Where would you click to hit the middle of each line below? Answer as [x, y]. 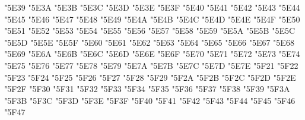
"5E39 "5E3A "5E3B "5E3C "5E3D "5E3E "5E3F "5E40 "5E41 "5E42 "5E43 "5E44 [152, 7]
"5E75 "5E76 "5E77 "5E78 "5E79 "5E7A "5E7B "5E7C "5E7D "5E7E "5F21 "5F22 [151, 65]
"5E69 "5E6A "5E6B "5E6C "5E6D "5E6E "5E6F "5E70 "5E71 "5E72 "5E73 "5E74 [152, 54]
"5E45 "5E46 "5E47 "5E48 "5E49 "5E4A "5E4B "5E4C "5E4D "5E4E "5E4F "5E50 [152, 19]
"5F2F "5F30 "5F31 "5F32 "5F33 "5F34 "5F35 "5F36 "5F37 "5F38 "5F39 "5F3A [147, 89]
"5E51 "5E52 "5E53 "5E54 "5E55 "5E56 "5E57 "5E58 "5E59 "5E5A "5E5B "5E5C [150, 31]
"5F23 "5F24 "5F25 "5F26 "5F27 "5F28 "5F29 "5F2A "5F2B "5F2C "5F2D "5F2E [150, 77]
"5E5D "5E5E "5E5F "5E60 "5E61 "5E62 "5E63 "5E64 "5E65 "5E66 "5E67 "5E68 [149, 42]
